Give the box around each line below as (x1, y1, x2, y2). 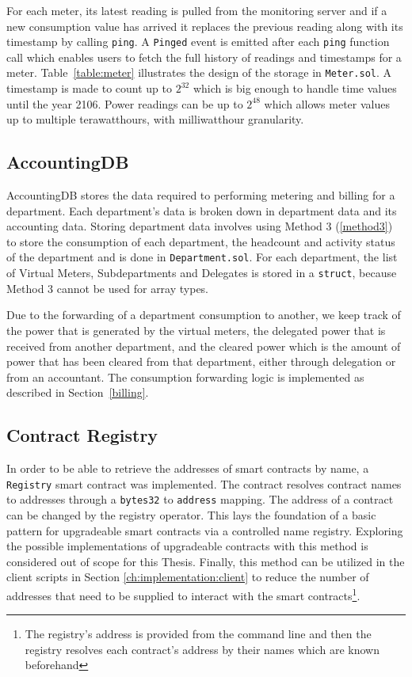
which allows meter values (264, 95, 391, 112)
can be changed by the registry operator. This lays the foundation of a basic (6, 507, 376, 523)
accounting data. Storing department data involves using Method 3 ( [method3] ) (6, 218, 393, 234)
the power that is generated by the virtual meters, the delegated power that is (6, 321, 386, 338)
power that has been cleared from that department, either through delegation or (6, 353, 396, 370)
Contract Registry (6, 423, 158, 447)
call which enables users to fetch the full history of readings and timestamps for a (6, 48, 402, 65)
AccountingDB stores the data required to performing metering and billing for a (6, 187, 395, 203)
